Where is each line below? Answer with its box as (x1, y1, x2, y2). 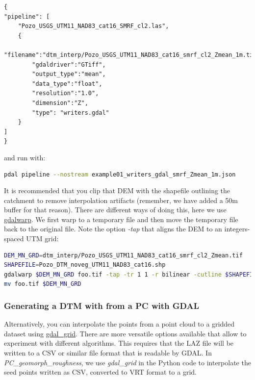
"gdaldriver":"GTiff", (32, 61, 106, 68)
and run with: (4, 152, 46, 162)
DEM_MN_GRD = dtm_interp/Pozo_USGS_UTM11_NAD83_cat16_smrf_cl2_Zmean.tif (4, 252, 243, 259)
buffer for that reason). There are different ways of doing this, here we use (4, 204, 227, 215)
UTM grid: (26, 233, 59, 244)
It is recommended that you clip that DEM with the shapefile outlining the (4, 185, 230, 196)
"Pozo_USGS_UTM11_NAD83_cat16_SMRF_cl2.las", (18, 23, 169, 30)
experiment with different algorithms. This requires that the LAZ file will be (4, 338, 234, 348)
